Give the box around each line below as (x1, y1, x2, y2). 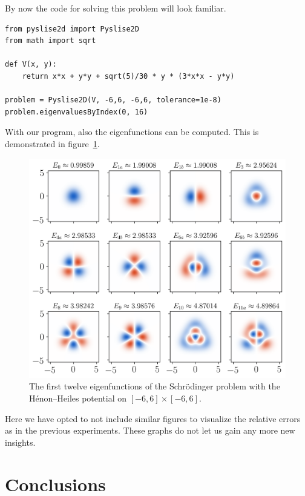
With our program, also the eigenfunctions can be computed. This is (5, 125, 259, 138)
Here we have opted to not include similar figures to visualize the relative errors (5, 412, 301, 425)
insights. (5, 435, 36, 448)
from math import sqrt (5, 36, 96, 45)
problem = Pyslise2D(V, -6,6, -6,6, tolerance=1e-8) (5, 96, 221, 105)
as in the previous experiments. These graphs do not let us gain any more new (5, 424, 295, 437)
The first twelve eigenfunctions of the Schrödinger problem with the (29, 380, 280, 392)
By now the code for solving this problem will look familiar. (5, 2, 226, 14)
